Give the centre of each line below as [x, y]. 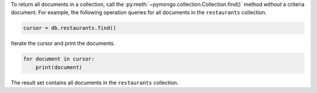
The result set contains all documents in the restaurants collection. [95, 82]
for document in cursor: [59, 59]
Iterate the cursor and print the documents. [63, 44]
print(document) [59, 67]
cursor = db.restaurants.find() [70, 28]
